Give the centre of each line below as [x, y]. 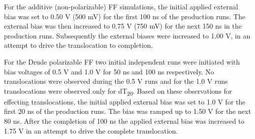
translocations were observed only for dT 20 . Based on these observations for [118, 91]
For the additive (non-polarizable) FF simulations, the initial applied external [121, 6]
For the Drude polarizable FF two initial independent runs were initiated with [122, 61]
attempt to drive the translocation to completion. [79, 45]
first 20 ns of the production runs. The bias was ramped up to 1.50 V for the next [127, 111]
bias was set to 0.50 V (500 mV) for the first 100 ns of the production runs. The [125, 16]
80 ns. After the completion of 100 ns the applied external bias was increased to [124, 121]
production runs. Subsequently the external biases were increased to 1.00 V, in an [127, 35]
